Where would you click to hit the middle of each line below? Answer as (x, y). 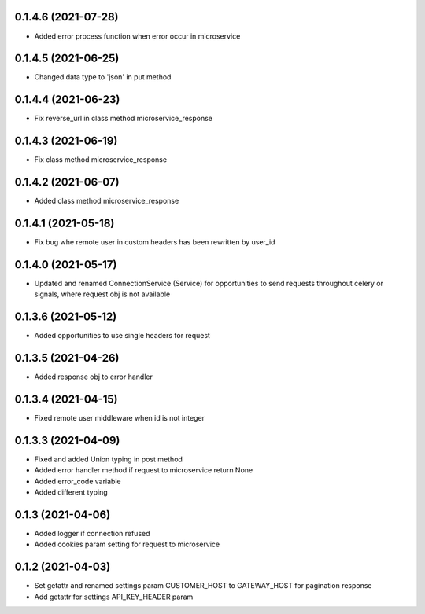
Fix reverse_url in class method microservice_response (123, 119)
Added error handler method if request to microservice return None (144, 470)
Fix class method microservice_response (101, 160)
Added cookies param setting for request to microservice (127, 544)
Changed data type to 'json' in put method (103, 77)
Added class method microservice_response (107, 201)
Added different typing (71, 492)
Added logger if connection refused (92, 534)
